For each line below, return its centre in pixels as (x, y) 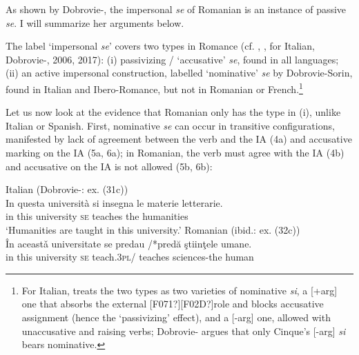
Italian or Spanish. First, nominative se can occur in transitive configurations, (170, 125)
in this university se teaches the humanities (97, 216)
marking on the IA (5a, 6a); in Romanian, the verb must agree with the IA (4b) (175, 152)
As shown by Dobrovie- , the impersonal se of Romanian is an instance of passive (176, 9)
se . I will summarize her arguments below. (95, 22)
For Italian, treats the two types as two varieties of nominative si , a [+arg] (179, 290)
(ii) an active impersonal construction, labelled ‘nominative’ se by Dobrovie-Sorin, (179, 73)
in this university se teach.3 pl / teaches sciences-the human (130, 257)
